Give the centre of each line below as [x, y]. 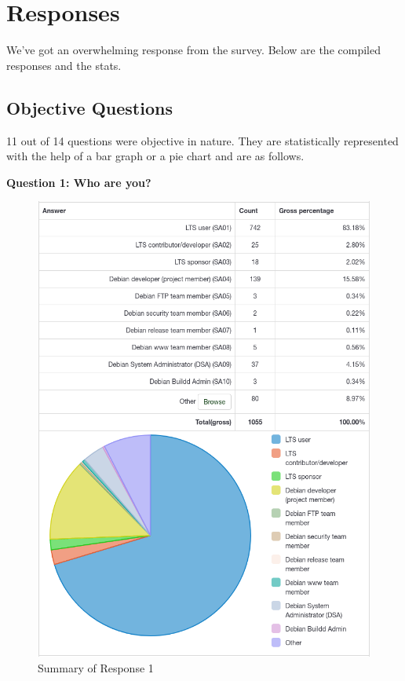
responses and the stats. [64, 65]
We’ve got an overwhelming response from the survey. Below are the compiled [193, 50]
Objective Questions [89, 107]
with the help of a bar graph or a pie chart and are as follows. [155, 156]
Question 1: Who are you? [79, 182]
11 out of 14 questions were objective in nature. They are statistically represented [202, 140]
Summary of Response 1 [96, 667]
